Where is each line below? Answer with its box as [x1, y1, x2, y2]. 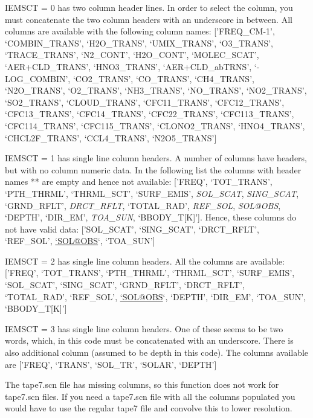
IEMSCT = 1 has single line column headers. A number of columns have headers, [5, 152, 308, 164]
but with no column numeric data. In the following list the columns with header [5, 163, 302, 176]
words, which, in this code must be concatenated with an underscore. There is [5, 334, 294, 347]
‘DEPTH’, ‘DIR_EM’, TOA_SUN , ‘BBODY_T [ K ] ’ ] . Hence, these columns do [5, 211, 297, 223]
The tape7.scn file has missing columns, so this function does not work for [5, 378, 279, 391]
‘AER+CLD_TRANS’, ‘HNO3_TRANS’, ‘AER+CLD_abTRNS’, [5, 60, 252, 72]
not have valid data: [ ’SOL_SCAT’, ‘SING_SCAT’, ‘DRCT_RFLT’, [5, 222, 259, 235]
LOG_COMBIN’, [5, 72, 71, 85]
